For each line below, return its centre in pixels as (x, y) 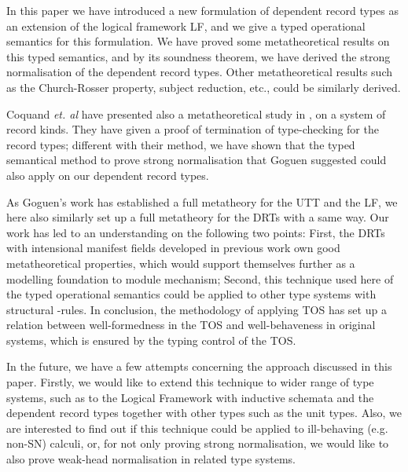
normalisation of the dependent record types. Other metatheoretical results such (200, 72)
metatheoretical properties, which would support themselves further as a (181, 263)
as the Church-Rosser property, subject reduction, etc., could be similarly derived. (204, 87)
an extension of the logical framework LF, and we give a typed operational (186, 26)
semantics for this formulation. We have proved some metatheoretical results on (198, 41)
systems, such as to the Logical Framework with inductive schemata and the (190, 397)
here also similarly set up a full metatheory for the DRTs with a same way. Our (198, 217)
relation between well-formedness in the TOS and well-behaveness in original (191, 325)
